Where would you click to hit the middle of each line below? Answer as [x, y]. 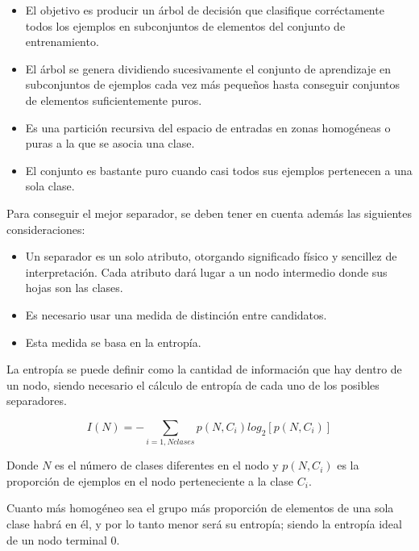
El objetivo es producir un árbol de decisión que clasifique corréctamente [205, 10]
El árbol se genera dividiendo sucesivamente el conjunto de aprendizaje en [208, 68]
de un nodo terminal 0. [63, 539]
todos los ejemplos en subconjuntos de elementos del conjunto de [185, 25]
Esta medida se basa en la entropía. [113, 342]
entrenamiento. [62, 42]
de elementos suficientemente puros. [114, 100]
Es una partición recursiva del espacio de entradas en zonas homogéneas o [208, 127]
